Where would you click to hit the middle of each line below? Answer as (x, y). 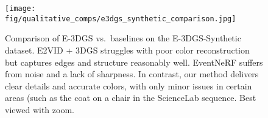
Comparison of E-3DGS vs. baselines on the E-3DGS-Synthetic (123, 38)
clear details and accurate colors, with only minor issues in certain (129, 85)
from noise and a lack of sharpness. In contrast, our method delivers (132, 74)
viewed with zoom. (40, 109)
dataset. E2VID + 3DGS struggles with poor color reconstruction (127, 50)
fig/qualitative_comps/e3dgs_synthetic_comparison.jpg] (121, 19)
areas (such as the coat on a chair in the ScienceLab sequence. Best (131, 98)
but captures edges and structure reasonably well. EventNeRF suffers (134, 62)
